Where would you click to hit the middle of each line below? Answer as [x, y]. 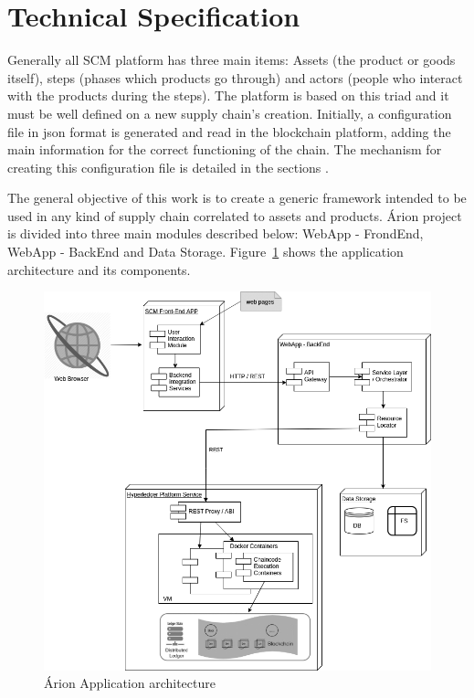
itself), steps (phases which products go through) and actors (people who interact [235, 77]
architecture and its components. [99, 269]
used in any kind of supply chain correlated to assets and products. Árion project [235, 215]
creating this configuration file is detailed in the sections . [168, 167]
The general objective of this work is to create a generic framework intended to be [237, 198]
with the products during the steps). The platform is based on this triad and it [228, 95]
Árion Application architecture [130, 683]
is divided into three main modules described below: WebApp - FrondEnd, [216, 233]
